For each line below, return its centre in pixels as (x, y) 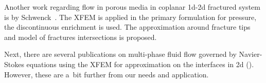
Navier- (251, 54)
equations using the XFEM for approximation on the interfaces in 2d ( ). (140, 64)
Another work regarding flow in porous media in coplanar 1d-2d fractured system (132, 7)
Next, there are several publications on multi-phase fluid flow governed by (120, 54)
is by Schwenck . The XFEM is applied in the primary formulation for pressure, (130, 17)
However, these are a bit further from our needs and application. (107, 74)
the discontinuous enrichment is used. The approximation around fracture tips (127, 27)
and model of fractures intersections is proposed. (81, 37)
